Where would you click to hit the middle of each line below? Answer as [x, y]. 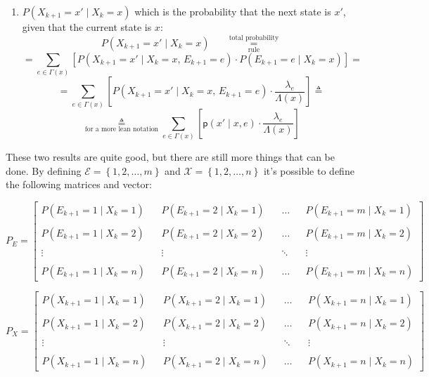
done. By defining [44, 170]
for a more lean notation [121, 130]
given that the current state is [87, 27]
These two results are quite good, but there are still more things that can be [170, 157]
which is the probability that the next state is [233, 11]
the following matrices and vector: [79, 184]
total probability [254, 38]
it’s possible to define [309, 170]
